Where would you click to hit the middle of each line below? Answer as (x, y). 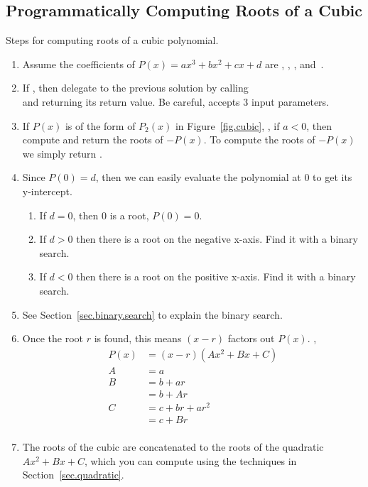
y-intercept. (47, 191)
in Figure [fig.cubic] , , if (227, 125)
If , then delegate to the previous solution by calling (135, 88)
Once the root (53, 338)
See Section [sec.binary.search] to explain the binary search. (152, 314)
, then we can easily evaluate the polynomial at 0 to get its (224, 177)
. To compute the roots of (259, 139)
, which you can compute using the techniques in (190, 460)
